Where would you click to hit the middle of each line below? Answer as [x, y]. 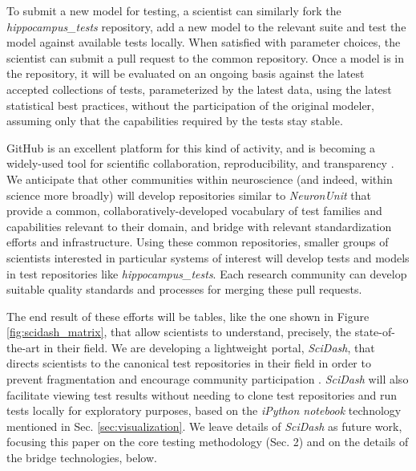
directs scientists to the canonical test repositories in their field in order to [189, 363]
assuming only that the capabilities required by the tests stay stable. [175, 121]
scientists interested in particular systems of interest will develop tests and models [208, 257]
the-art [24, 347]
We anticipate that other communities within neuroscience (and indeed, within [200, 179]
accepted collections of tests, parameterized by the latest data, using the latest [199, 89]
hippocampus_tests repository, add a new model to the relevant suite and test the [206, 26]
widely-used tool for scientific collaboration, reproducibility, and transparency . [200, 163]
